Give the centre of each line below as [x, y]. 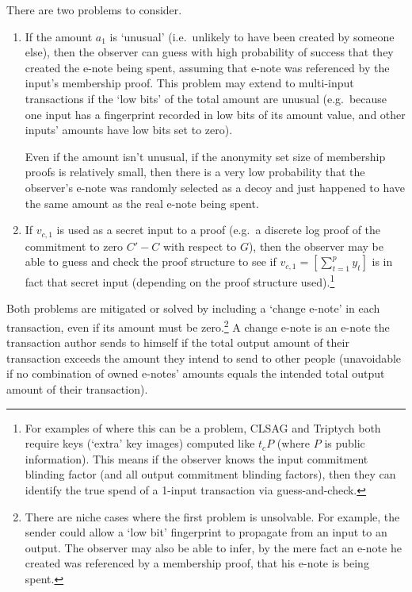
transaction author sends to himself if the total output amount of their [178, 342]
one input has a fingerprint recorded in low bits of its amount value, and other [215, 114]
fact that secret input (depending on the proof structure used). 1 [180, 281]
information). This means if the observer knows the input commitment [196, 458]
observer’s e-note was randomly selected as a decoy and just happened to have [215, 187]
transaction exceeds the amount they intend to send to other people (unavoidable [204, 358]
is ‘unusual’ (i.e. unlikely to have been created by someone [252, 36]
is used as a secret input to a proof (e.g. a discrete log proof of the [219, 230]
